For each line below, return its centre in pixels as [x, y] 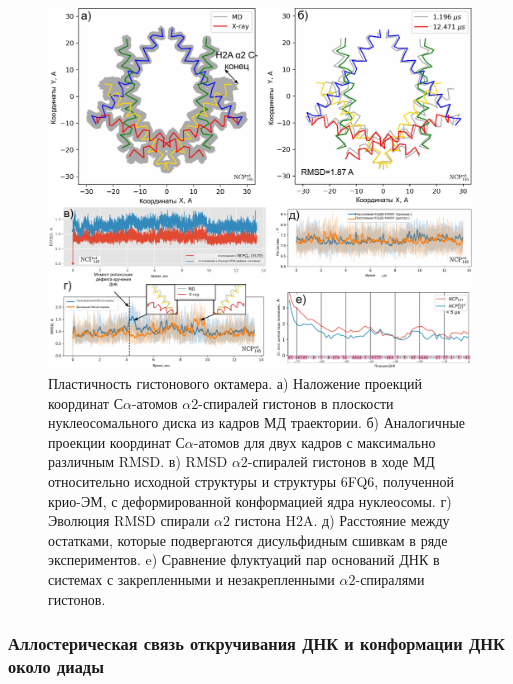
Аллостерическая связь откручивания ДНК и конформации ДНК [256, 643]
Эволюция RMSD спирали [129, 520]
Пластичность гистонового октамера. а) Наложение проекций [235, 383]
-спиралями [390, 579]
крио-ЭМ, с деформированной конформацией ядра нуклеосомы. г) [250, 500]
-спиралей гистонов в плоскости [296, 402]
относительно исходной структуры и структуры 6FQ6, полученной [251, 481]
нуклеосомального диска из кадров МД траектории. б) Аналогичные [256, 422]
